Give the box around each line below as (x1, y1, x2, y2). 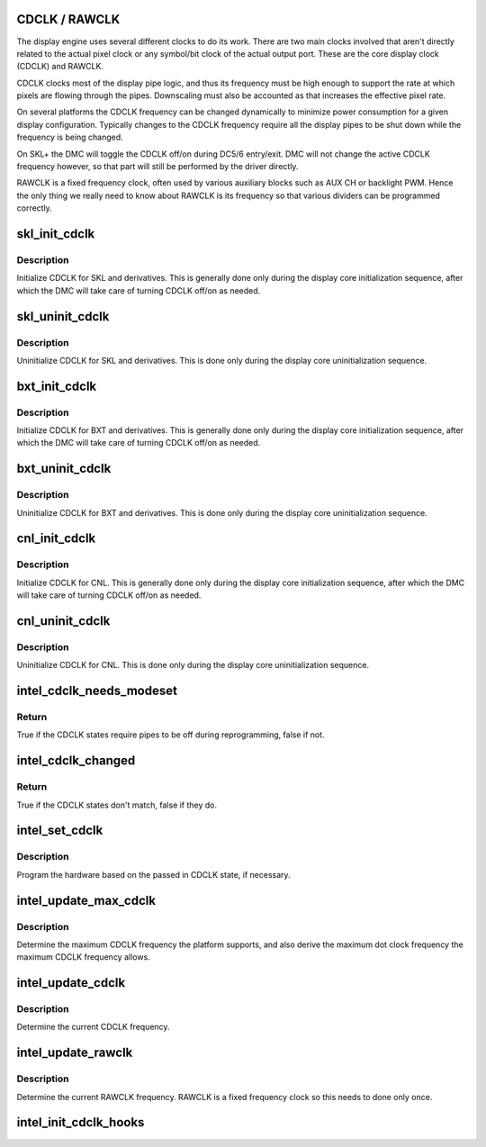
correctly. (16, 203, 53, 213)
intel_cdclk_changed (16, 753, 136, 769)
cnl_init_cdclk (16, 531, 96, 546)
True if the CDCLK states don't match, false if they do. (16, 799, 218, 810)
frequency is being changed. (16, 131, 123, 143)
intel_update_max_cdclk (16, 892, 157, 908)
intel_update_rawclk (16, 1045, 133, 1061)
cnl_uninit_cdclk (16, 613, 111, 628)
